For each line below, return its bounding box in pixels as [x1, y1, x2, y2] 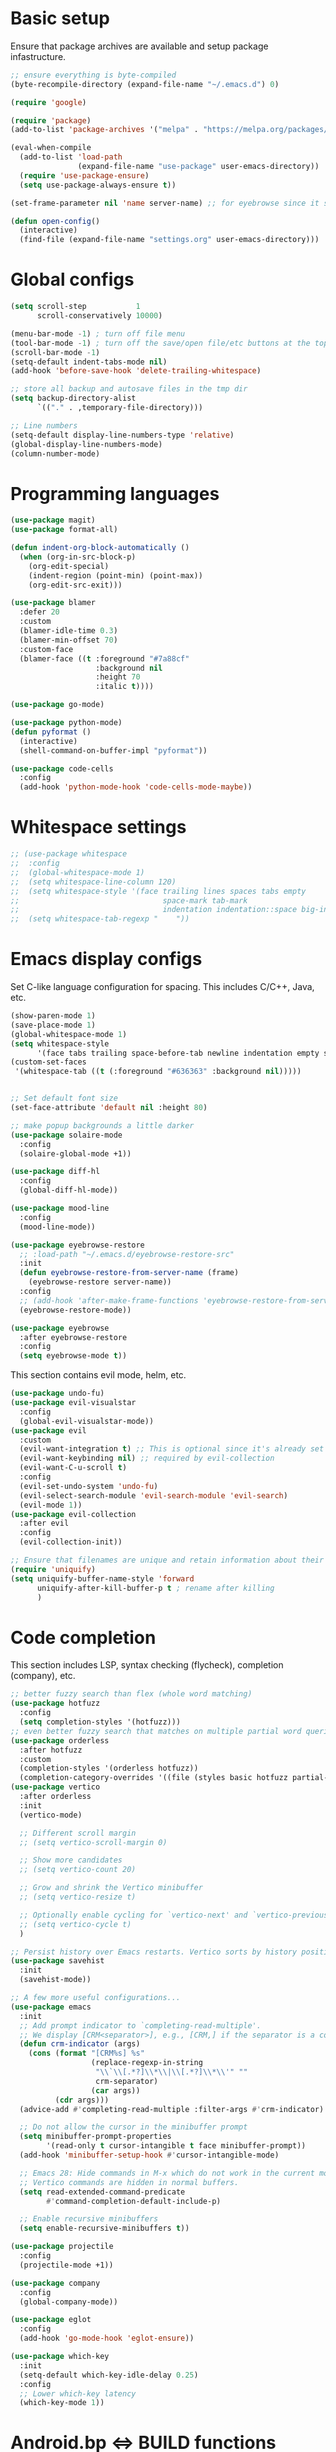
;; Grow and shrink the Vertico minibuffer [19, 1883, 203, 1893]
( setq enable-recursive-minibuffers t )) [19, 2223, 190, 2234]
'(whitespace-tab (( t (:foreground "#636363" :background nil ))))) [14, 1067, 302, 1077]
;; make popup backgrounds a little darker [10, 1120, 195, 1131]
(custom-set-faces [10, 1057, 87, 1067]
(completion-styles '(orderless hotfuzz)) [19, 1763, 199, 1774]
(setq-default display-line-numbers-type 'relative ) [10, 430, 235, 440]
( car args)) [90, 2085, 141, 2096]
